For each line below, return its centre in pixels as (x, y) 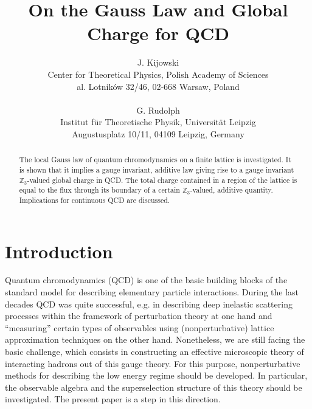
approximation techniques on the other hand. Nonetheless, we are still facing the (155, 339)
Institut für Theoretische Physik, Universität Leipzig (158, 122)
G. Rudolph (158, 110)
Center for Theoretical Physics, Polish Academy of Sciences (158, 74)
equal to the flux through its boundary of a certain (99, 190)
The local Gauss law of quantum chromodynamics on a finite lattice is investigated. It (155, 160)
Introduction (59, 251)
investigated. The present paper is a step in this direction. (113, 399)
